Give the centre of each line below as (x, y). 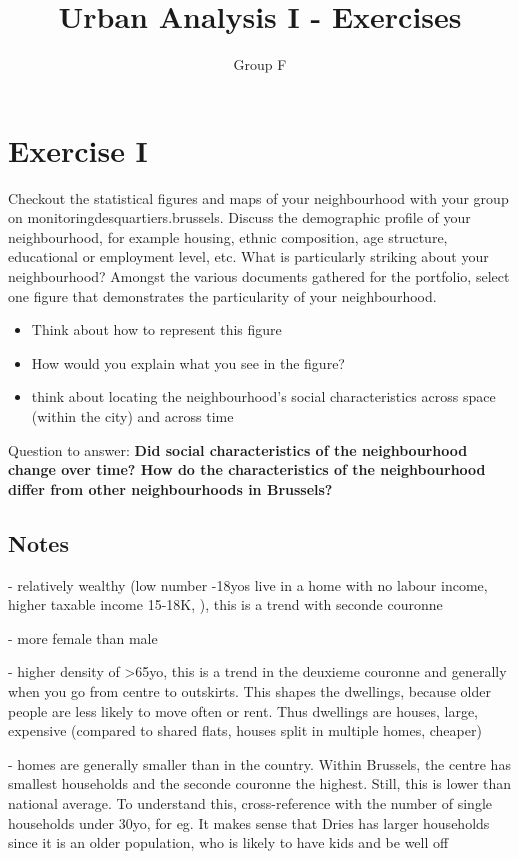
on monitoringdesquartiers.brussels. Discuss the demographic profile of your (239, 217)
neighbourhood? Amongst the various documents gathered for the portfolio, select (259, 276)
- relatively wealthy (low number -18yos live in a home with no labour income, (248, 584)
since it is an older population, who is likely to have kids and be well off (228, 842)
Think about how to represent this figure (156, 329)
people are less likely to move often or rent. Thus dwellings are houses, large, (243, 710)
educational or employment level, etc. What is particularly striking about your (248, 256)
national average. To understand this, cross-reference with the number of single (250, 802)
